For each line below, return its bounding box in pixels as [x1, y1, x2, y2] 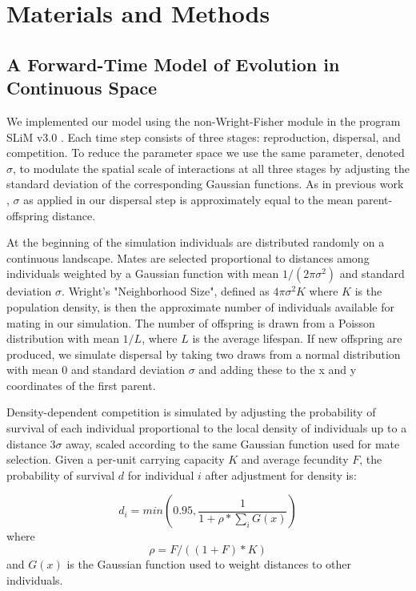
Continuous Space [6, 75, 157, 100]
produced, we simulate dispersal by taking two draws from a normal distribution [6, 345, 401, 362]
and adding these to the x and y [198, 361, 357, 378]
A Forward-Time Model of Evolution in [6, 51, 340, 76]
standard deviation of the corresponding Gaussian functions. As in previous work [6, 175, 404, 192]
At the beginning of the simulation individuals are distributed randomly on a [6, 234, 385, 251]
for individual [127, 466, 194, 483]
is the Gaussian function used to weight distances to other [66, 556, 352, 573]
